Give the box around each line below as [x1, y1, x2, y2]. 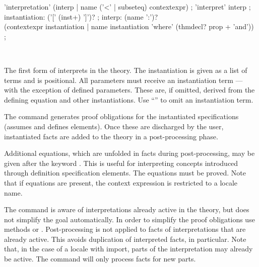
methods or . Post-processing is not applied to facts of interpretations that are [4, 224, 246, 234]
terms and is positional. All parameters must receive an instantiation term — [4, 74, 243, 85]
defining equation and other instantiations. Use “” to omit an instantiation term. [4, 94, 253, 105]
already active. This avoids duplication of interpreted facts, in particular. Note [4, 233, 246, 244]
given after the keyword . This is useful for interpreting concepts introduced [4, 157, 238, 168]
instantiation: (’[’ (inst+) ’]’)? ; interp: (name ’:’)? [4, 11, 158, 22]
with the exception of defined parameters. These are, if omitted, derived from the [4, 84, 255, 95]
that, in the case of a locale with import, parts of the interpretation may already [4, 243, 253, 254]
